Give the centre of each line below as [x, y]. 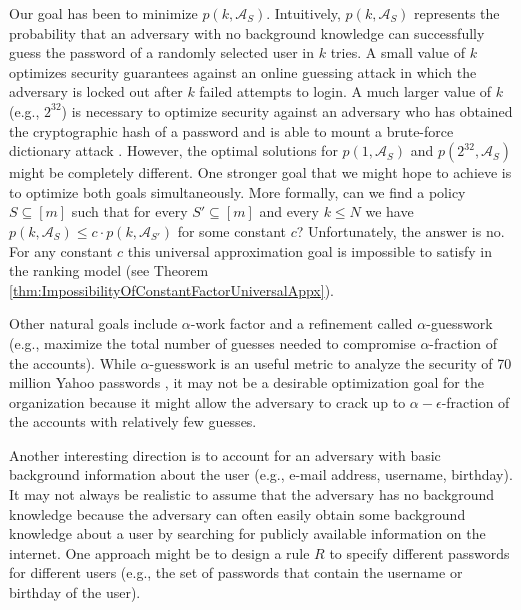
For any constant [61, 250]
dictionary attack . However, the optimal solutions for [173, 150]
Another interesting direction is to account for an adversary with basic [225, 454]
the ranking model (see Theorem [109, 270]
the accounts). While [72, 362]
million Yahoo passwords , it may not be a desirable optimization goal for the [246, 382]
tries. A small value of [398, 52]
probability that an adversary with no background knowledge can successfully [247, 32]
